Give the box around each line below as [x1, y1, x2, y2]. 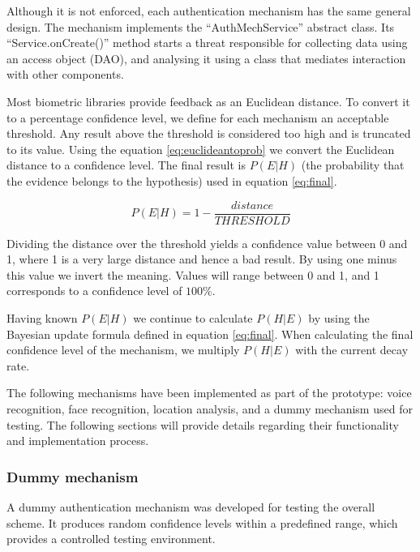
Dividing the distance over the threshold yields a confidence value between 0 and [6, 234, 408, 251]
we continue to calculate [133, 309, 253, 326]
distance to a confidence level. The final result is [6, 156, 246, 173]
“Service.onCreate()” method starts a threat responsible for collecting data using [6, 34, 408, 51]
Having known [6, 309, 78, 326]
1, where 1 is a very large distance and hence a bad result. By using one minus [6, 250, 397, 267]
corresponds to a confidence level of [6, 282, 182, 299]
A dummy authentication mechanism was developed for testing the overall [6, 498, 375, 515]
